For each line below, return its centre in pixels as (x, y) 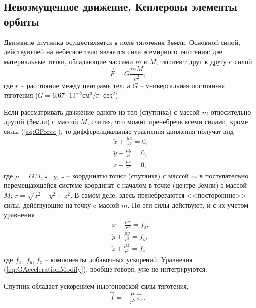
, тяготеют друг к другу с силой (204, 61)
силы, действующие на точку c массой (62, 204)
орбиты (22, 21)
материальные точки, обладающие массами (69, 61)
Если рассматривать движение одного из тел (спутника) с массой (102, 111)
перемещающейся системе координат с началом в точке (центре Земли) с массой (125, 185)
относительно (231, 111)
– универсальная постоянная (183, 85)
